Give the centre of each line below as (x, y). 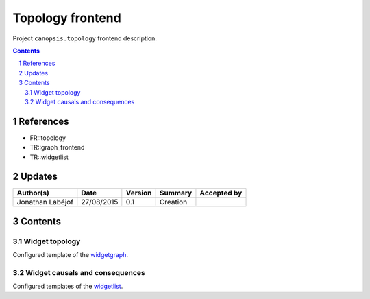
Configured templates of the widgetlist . (68, 286)
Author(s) (33, 193)
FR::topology (48, 138)
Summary (176, 193)
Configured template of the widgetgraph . (70, 255)
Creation (173, 202)
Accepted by (221, 193)
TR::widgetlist (49, 157)
